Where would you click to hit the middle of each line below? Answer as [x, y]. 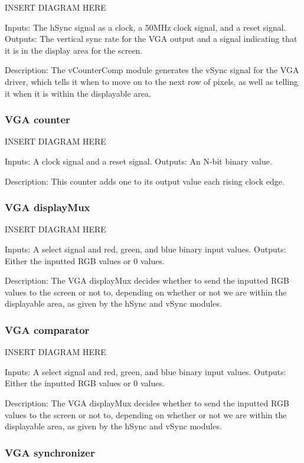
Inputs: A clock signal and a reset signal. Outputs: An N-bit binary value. [138, 161]
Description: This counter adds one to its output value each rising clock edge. [145, 181]
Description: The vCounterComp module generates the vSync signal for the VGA [152, 70]
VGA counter [37, 119]
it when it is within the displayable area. [78, 93]
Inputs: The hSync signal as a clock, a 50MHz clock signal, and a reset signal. [146, 27]
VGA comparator [47, 329]
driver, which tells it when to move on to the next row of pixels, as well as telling [151, 81]
